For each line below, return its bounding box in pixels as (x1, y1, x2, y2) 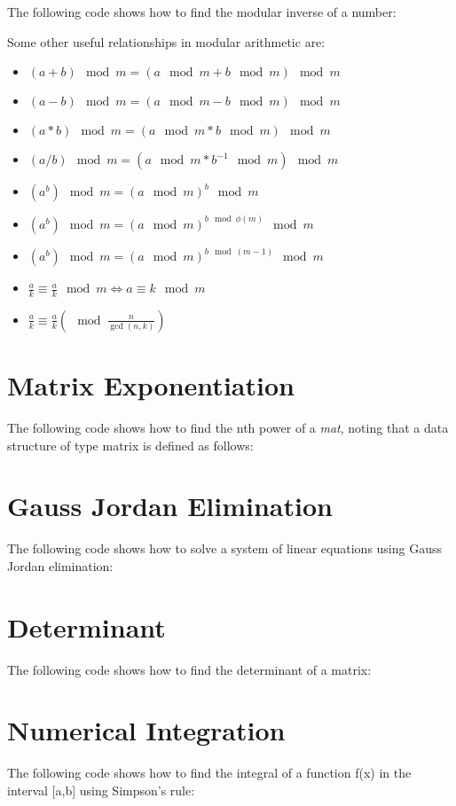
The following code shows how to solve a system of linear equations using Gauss (7, 539, 442, 558)
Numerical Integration (7, 712, 286, 748)
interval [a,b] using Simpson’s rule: (7, 780, 195, 799)
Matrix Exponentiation (7, 367, 295, 403)
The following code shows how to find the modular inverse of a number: (7, 3, 397, 20)
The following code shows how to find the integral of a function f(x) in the (7, 763, 412, 782)
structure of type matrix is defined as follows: (7, 435, 254, 454)
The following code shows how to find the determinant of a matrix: (7, 660, 372, 678)
